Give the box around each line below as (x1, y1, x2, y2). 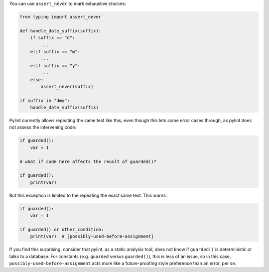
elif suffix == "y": (30, 63, 81, 68)
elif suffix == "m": (30, 49, 81, 54)
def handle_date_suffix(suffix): (19, 28, 102, 33)
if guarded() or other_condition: (19, 227, 104, 232)
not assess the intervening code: (9, 125, 77, 131)
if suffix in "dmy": (19, 98, 70, 103)
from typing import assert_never (19, 14, 102, 19)
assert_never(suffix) (40, 84, 94, 89)
